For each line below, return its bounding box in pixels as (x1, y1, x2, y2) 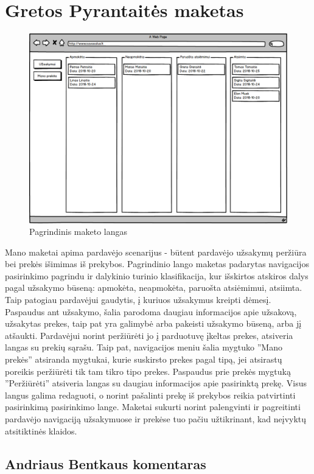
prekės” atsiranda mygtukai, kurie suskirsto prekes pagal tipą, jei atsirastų (5, 353, 282, 366)
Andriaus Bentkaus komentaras (5, 454, 206, 473)
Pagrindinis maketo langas (29, 225, 128, 238)
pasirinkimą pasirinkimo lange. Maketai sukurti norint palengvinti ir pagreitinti (5, 400, 301, 413)
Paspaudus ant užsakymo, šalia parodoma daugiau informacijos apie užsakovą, (5, 305, 297, 318)
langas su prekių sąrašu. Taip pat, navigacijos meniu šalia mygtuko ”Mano (5, 341, 282, 354)
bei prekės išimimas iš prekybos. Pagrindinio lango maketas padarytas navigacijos (5, 257, 309, 270)
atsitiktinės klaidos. (5, 424, 77, 437)
